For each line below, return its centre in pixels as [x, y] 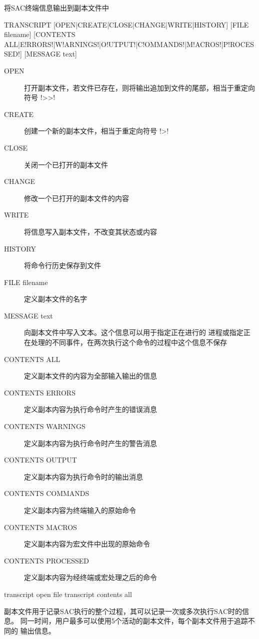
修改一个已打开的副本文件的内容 [76, 198]
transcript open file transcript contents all [68, 594]
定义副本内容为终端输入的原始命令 [80, 510]
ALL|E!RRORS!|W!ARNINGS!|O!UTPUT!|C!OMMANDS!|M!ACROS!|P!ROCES [129, 44]
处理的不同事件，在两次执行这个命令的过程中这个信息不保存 [129, 342]
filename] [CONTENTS [40, 34]
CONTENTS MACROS [40, 527]
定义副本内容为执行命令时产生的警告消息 [90, 443]
